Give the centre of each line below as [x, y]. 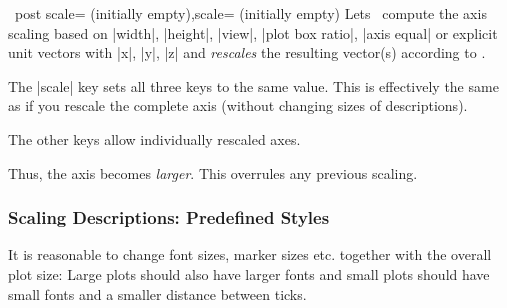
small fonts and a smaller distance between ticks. [157, 293]
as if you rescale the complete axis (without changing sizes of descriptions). [238, 105]
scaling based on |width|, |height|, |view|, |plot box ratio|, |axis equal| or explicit [253, 32]
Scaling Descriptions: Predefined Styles [169, 217]
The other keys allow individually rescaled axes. [154, 138]
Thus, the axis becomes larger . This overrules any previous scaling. [213, 172]
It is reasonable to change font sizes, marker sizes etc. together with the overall [250, 254]
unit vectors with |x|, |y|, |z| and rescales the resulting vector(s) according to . [247, 52]
